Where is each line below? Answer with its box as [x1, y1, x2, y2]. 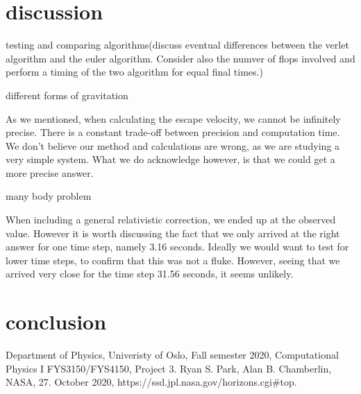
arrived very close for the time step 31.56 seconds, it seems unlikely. [6, 266, 294, 281]
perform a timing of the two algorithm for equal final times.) [6, 65, 263, 79]
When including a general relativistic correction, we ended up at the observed [6, 212, 336, 227]
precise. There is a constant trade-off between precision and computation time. [6, 125, 340, 139]
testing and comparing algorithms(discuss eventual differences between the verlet [6, 37, 349, 52]
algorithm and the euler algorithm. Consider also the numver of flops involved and [6, 51, 355, 65]
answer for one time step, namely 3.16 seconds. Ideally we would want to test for [6, 239, 349, 254]
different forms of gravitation [6, 87, 128, 102]
